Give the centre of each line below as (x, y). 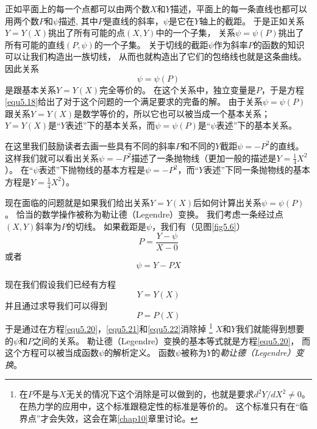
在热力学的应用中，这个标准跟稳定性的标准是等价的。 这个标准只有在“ (159, 406)
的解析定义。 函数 (140, 353)
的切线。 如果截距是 (107, 226)
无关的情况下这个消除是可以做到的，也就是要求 (160, 394)
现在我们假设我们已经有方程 (60, 284)
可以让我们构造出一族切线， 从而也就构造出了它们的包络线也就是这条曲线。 (156, 56)
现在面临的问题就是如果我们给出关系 (77, 202)
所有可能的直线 (35, 44)
